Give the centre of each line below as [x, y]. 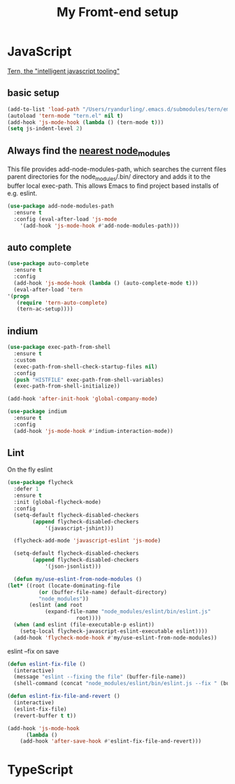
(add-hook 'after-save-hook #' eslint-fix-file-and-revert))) [111, 741]
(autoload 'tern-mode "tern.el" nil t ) [65, 116]
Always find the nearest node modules [89, 151]
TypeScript [40, 770]
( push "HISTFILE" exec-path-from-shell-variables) [89, 380]
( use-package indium [37, 412]
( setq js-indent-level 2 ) [45, 129]
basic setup [33, 93]
